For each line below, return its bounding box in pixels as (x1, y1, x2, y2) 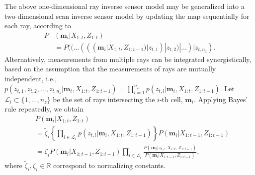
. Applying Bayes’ (193, 94, 248, 104)
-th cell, (159, 94, 183, 104)
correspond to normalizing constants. (53, 160, 166, 170)
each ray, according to (4, 20, 71, 31)
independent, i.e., (4, 73, 57, 84)
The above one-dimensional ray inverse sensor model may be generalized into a (4, 1, 245, 11)
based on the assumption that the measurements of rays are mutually (4, 63, 216, 74)
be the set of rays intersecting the (53, 94, 155, 104)
